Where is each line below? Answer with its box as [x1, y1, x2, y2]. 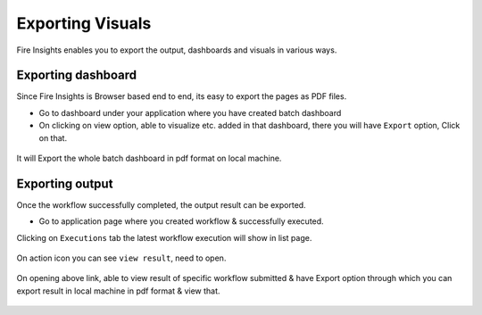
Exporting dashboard [16, 68, 137, 83]
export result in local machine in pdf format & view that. [16, 286, 220, 296]
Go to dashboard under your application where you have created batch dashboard [38, 107, 342, 118]
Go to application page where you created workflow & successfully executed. [38, 216, 325, 227]
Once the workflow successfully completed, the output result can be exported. [16, 199, 307, 210]
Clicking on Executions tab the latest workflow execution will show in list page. [16, 232, 312, 243]
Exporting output [16, 176, 113, 191]
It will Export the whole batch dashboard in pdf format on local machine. [16, 153, 282, 164]
